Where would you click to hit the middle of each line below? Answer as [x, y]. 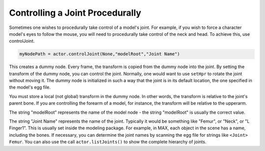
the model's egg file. [30, 87]
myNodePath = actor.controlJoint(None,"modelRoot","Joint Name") [100, 54]
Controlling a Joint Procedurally [75, 13]
